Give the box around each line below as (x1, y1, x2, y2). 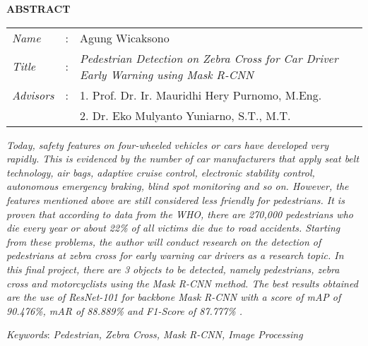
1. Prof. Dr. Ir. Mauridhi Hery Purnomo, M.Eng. (80, 86, 322, 103)
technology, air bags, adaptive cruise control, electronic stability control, (6, 165, 315, 179)
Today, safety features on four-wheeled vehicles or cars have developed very (6, 137, 329, 152)
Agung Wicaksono (80, 29, 170, 46)
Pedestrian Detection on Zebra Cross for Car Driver (80, 49, 338, 66)
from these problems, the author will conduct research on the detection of (6, 234, 321, 249)
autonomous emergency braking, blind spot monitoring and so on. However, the (6, 179, 349, 193)
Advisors (12, 86, 54, 103)
